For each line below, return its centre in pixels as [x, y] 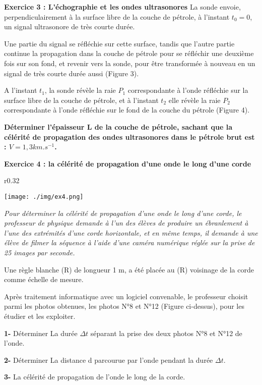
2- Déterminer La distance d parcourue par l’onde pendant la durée [109, 360]
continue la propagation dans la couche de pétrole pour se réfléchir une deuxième [129, 53]
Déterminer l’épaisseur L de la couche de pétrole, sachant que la [118, 126]
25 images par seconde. [40, 252]
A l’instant [21, 90]
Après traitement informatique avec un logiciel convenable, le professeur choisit [126, 296]
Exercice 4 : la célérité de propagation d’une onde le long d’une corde [128, 163]
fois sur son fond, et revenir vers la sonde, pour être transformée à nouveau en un [130, 63]
